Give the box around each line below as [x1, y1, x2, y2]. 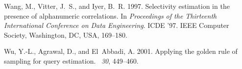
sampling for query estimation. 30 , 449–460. [4, 55, 139, 66]
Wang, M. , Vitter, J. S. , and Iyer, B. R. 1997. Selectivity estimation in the [4, 1, 230, 11]
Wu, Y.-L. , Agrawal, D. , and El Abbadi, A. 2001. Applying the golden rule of [4, 46, 238, 56]
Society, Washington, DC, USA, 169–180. [4, 29, 127, 40]
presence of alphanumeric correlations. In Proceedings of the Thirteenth [4, 10, 217, 21]
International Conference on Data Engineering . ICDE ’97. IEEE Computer [4, 20, 229, 30]
